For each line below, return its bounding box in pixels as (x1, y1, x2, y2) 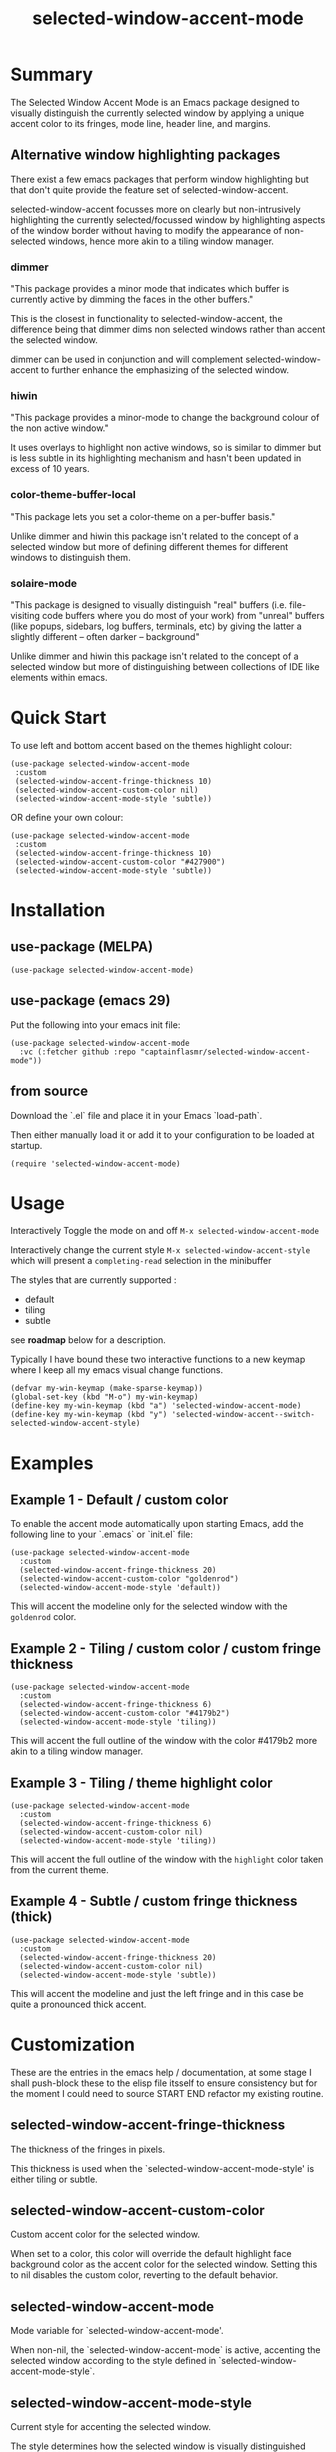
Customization (10, 2033, 135, 2056)
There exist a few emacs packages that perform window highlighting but (10, 173, 309, 185)
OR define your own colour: (10, 811, 124, 823)
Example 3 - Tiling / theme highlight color (10, 1774, 273, 1791)
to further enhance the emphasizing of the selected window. (40, 364, 290, 376)
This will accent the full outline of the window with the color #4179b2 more (10, 1735, 318, 1747)
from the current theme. (10, 1864, 110, 1876)
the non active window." (10, 422, 110, 434)
